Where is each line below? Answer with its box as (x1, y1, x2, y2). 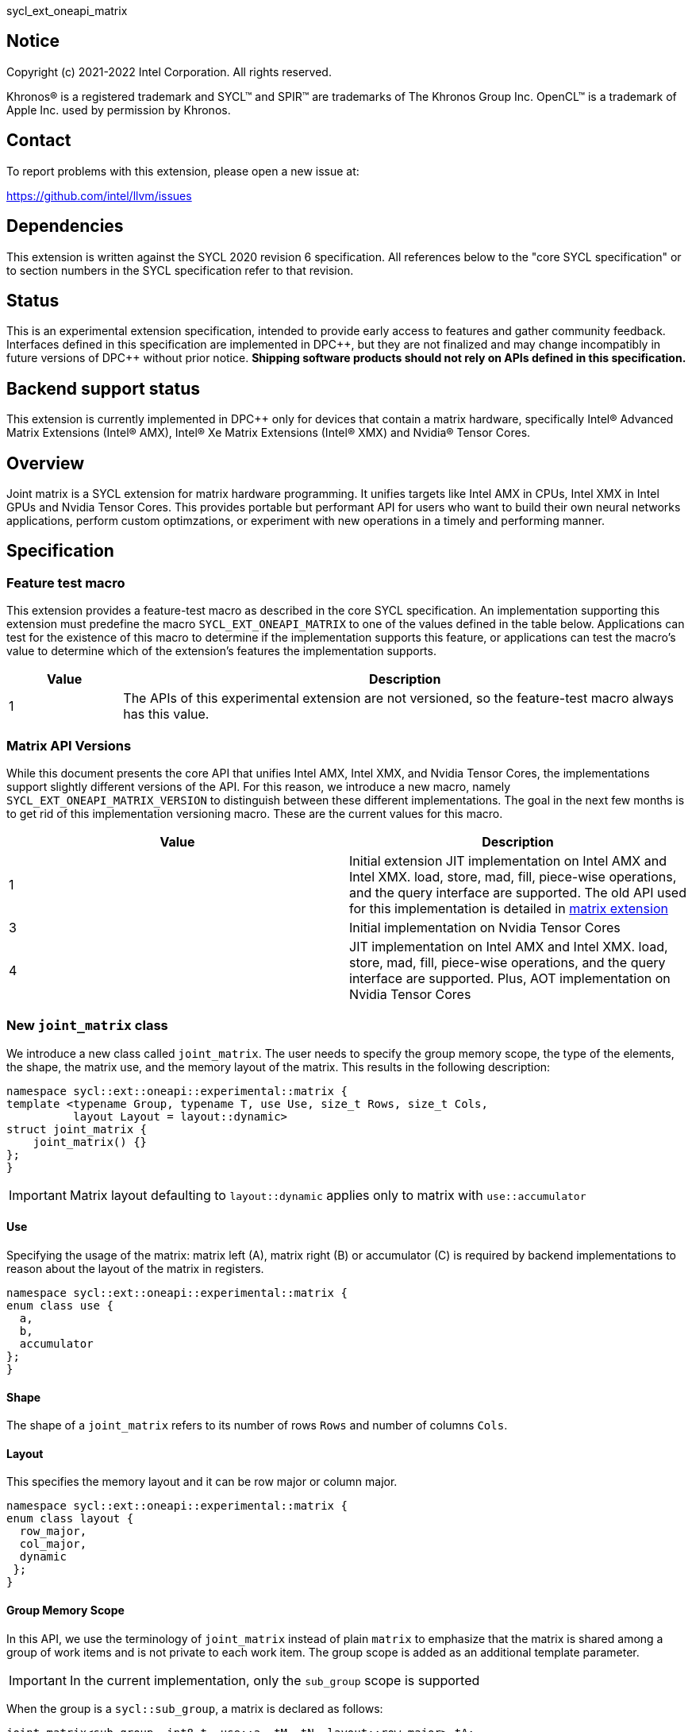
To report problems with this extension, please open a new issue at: (6, 164, 359, 178)
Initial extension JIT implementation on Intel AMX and (349, 853, 667, 870)
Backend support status (6, 378, 201, 399)
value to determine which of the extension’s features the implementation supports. (6, 644, 436, 658)
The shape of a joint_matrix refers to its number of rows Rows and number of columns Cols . (6, 1418, 508, 1433)
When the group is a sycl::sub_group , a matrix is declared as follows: (6, 1701, 383, 1715)
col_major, (19, 1537, 87, 1551)
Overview (6, 453, 85, 473)
